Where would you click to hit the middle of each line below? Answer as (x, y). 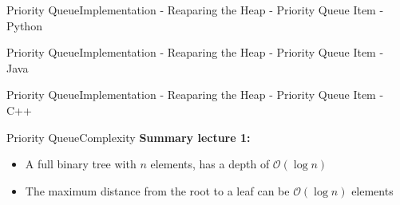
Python (24, 25)
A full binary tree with (81, 164)
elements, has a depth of (210, 164)
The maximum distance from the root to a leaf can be (157, 190)
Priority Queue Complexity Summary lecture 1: (129, 137)
